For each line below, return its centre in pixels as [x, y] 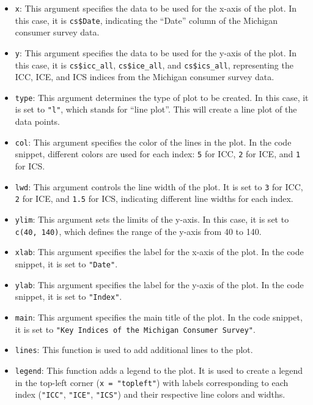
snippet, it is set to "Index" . [68, 296]
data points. [38, 121]
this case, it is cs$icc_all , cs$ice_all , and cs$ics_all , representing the [154, 65]
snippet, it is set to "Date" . [66, 263]
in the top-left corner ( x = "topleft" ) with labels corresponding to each [152, 382]
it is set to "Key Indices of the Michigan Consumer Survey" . [135, 329]
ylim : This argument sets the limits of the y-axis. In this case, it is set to [152, 219]
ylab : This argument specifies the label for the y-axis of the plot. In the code [159, 284]
